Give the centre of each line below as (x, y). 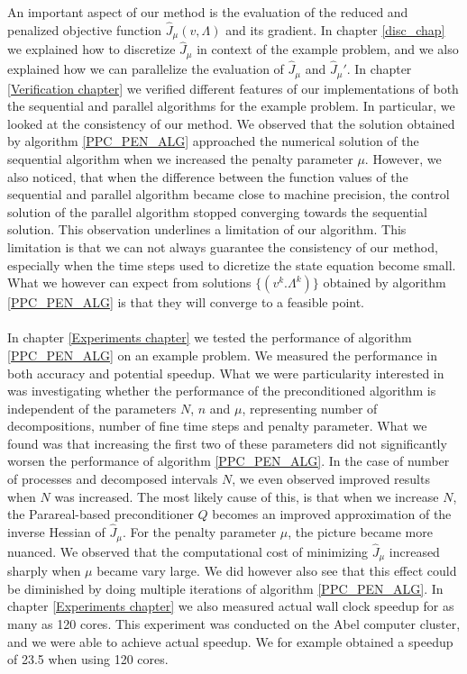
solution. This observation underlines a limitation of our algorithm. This (207, 229)
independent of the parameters (92, 408)
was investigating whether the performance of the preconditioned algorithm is (222, 391)
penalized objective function (85, 29)
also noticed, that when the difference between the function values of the (208, 176)
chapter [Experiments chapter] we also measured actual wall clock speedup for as (231, 606)
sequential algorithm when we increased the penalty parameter (180, 158)
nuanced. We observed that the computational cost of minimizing (188, 551)
